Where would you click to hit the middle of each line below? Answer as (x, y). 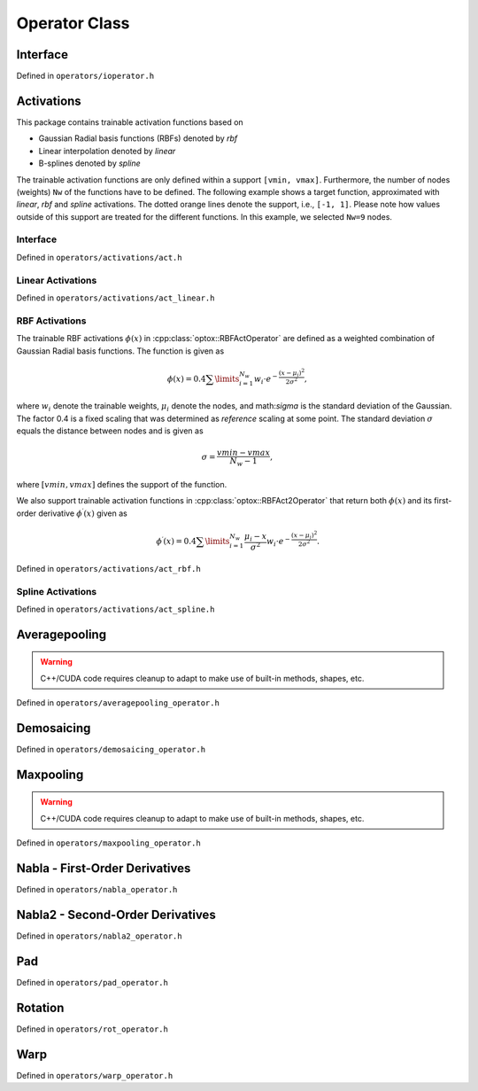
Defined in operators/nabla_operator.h (97, 890)
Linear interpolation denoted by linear (107, 151)
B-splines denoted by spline (89, 163)
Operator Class (73, 23)
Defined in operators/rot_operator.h (92, 1029)
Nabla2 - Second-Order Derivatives (116, 914)
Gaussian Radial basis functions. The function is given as (120, 351)
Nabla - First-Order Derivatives (104, 868)
